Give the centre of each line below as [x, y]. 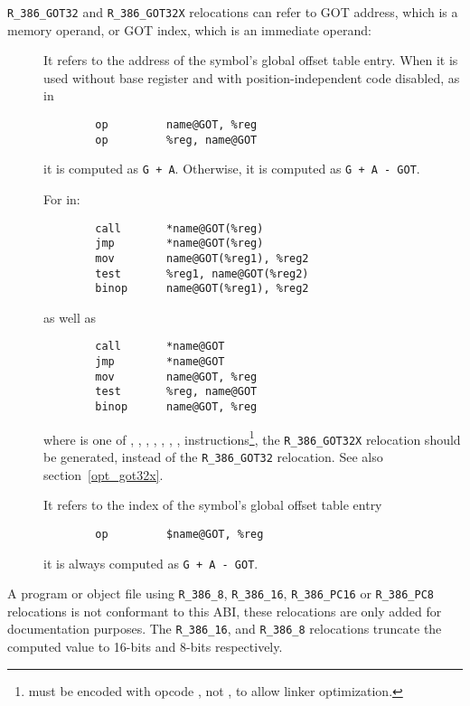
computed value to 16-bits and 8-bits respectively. [145, 647]
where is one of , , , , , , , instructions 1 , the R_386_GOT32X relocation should [252, 438]
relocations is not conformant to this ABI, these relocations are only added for [225, 611]
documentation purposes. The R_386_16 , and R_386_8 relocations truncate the [225, 629]
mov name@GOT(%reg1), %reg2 [202, 258]
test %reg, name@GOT [176, 392]
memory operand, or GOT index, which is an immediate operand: [189, 29]
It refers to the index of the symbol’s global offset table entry [213, 505]
